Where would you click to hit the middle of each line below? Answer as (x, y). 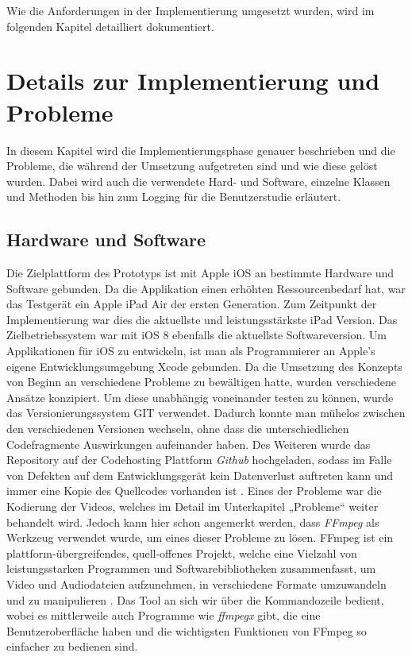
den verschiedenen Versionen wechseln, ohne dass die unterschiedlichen (178, 429)
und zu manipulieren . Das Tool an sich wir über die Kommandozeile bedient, (195, 599)
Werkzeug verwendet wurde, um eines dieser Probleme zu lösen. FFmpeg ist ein (200, 537)
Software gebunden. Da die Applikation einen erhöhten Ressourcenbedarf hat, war (206, 288)
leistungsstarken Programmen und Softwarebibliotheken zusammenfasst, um (191, 568)
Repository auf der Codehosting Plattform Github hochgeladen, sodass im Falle (199, 460)
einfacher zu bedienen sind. (72, 646)
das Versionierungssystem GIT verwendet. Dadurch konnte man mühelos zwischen (206, 413)
